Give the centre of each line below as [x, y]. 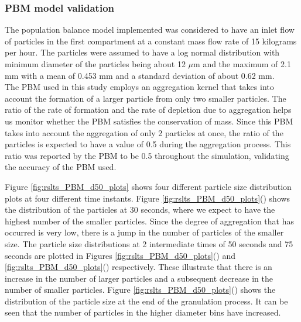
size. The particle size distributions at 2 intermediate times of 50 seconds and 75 [149, 243]
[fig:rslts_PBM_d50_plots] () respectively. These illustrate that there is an [138, 267]
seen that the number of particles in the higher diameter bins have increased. [143, 312]
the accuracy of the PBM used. [61, 167]
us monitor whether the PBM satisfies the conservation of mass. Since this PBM [149, 121]
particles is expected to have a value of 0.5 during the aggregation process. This [148, 144]
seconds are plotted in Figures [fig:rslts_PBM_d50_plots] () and [120, 255]
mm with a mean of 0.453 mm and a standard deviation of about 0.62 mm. [140, 75]
